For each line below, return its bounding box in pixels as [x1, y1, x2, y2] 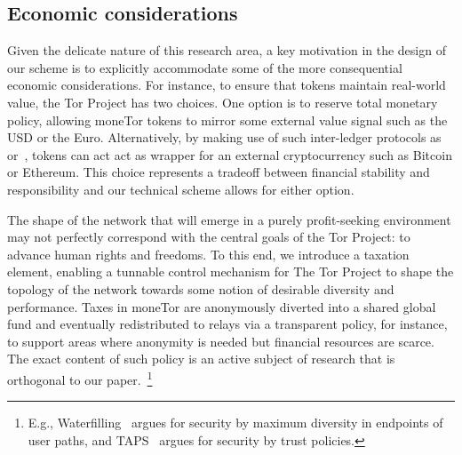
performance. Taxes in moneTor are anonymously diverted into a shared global [7, 297, 436, 315]
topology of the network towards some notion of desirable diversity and [7, 279, 394, 298]
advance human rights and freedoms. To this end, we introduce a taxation [7, 244, 410, 263]
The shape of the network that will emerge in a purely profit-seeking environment [7, 210, 451, 228]
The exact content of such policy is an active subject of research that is [7, 349, 395, 368]
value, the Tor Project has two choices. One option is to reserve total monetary [7, 92, 438, 111]
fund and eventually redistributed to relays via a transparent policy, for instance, [7, 315, 448, 333]
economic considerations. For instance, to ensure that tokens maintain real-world [7, 76, 446, 94]
